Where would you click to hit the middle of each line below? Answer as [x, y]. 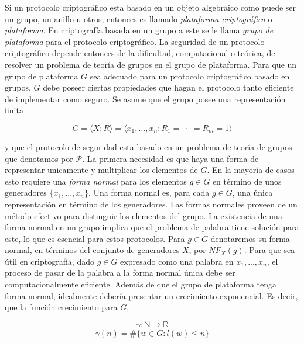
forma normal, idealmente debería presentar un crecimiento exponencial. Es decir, [151, 295]
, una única [252, 193]
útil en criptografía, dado [49, 261]
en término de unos [247, 181]
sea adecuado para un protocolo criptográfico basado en [190, 76]
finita [14, 110]
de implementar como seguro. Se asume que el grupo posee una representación [145, 98]
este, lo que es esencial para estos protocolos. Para [95, 238]
